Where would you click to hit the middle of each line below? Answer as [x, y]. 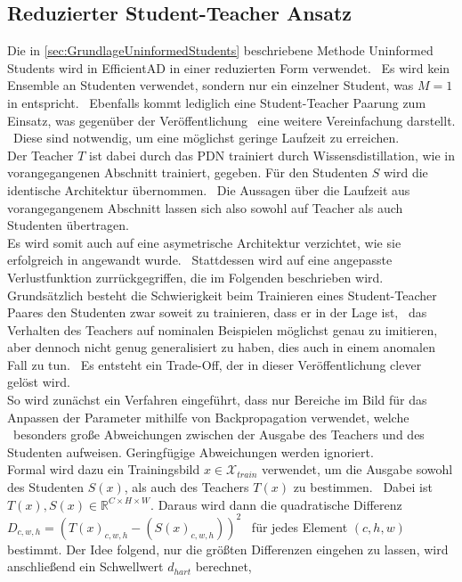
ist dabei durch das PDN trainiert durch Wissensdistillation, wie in [272, 155]
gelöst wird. [39, 382]
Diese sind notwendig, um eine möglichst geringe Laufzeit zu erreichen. [206, 138]
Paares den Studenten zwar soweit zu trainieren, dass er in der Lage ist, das [217, 312]
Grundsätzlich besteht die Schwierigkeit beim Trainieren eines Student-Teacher [222, 295]
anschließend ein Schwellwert [85, 566]
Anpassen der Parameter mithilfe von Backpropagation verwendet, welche [208, 417]
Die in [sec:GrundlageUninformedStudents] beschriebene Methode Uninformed [220, 50]
